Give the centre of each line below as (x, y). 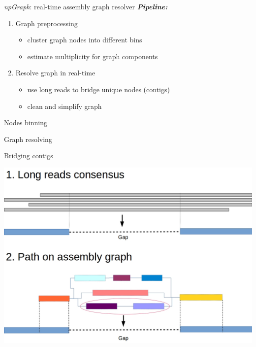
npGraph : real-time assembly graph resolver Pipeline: (86, 6)
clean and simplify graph (64, 106)
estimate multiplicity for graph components (93, 56)
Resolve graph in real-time (55, 73)
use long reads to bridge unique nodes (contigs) (98, 89)
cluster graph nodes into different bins (85, 40)
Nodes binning (26, 122)
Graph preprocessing (47, 23)
